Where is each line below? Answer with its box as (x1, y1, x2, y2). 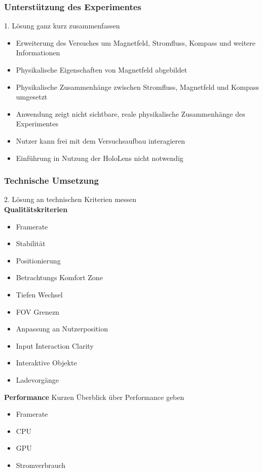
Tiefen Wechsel (16, 289, 63, 299)
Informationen (16, 47, 60, 58)
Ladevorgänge (16, 374, 59, 385)
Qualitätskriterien (4, 204, 68, 214)
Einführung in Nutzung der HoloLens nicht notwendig (16, 152, 183, 163)
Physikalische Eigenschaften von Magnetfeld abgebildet (16, 64, 187, 75)
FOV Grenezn (16, 306, 59, 317)
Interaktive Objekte (16, 357, 77, 368)
